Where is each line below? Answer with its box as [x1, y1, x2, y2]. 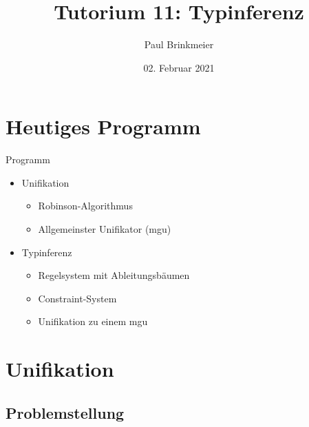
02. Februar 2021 [143, 60, 215, 74]
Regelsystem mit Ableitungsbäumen [38, 268, 190, 282]
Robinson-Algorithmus [38, 198, 133, 213]
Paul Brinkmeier [144, 37, 214, 52]
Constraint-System [38, 291, 117, 305]
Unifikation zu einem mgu [38, 314, 148, 329]
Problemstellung [6, 402, 125, 423]
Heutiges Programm [6, 112, 201, 140]
